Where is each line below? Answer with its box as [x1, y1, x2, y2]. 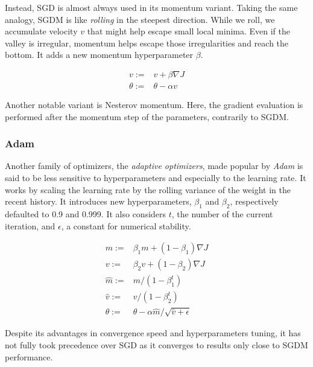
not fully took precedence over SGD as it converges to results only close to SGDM [5, 338, 308, 351]
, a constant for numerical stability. [61, 219, 191, 232]
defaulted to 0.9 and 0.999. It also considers [5, 208, 166, 220]
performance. [5, 350, 53, 363]
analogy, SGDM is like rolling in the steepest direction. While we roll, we [5, 13, 275, 25]
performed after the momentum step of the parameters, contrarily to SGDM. [5, 110, 289, 123]
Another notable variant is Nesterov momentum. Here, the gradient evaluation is [5, 98, 303, 111]
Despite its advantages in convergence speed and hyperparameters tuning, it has [5, 327, 301, 339]
